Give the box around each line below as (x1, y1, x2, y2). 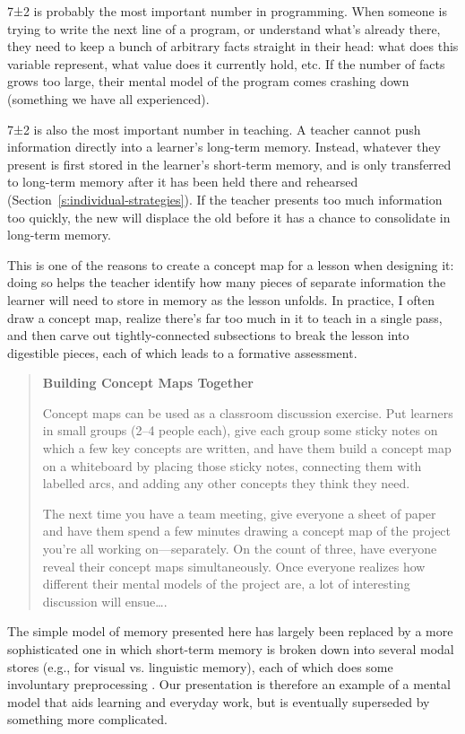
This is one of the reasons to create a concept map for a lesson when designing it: (7, 255, 454, 274)
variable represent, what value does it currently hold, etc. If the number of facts (7, 54, 445, 73)
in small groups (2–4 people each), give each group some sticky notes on (42, 421, 438, 440)
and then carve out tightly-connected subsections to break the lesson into (7, 326, 409, 345)
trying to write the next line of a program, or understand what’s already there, (7, 19, 441, 38)
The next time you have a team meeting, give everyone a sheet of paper (42, 503, 436, 522)
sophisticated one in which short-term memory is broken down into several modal (7, 640, 454, 658)
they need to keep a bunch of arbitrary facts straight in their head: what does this (7, 37, 459, 56)
